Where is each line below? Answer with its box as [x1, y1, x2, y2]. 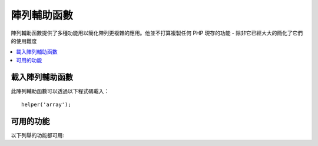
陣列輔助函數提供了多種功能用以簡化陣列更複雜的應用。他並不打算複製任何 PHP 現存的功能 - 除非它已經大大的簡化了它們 [11, 29, 303, 36]
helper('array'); [21, 101, 71, 108]
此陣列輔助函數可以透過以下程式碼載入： [11, 87, 109, 94]
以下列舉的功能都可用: [11, 131, 65, 138]
